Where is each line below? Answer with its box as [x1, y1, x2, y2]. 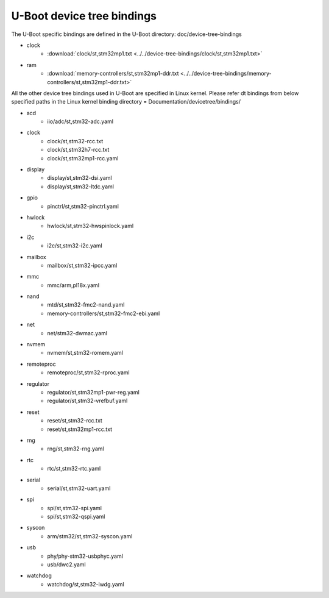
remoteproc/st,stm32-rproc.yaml [47, 369, 130, 376]
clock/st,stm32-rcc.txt [47, 137, 104, 144]
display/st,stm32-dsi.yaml [47, 174, 112, 182]
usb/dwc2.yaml [47, 561, 86, 568]
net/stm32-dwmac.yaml [47, 329, 108, 336]
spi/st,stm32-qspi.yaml [47, 513, 105, 521]
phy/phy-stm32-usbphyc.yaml [47, 552, 123, 560]
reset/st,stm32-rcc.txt [47, 417, 103, 424]
